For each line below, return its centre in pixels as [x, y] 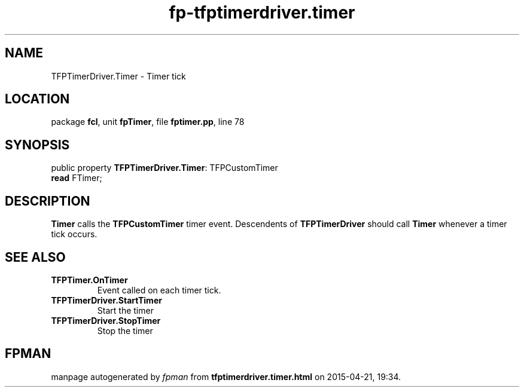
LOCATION [37, 99]
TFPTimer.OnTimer [89, 280]
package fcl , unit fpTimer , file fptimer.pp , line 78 [148, 122]
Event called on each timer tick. [159, 290]
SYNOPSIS [37, 145]
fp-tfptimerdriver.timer [262, 13]
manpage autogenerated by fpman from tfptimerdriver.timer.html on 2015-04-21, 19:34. [226, 376]
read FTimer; [77, 178]
